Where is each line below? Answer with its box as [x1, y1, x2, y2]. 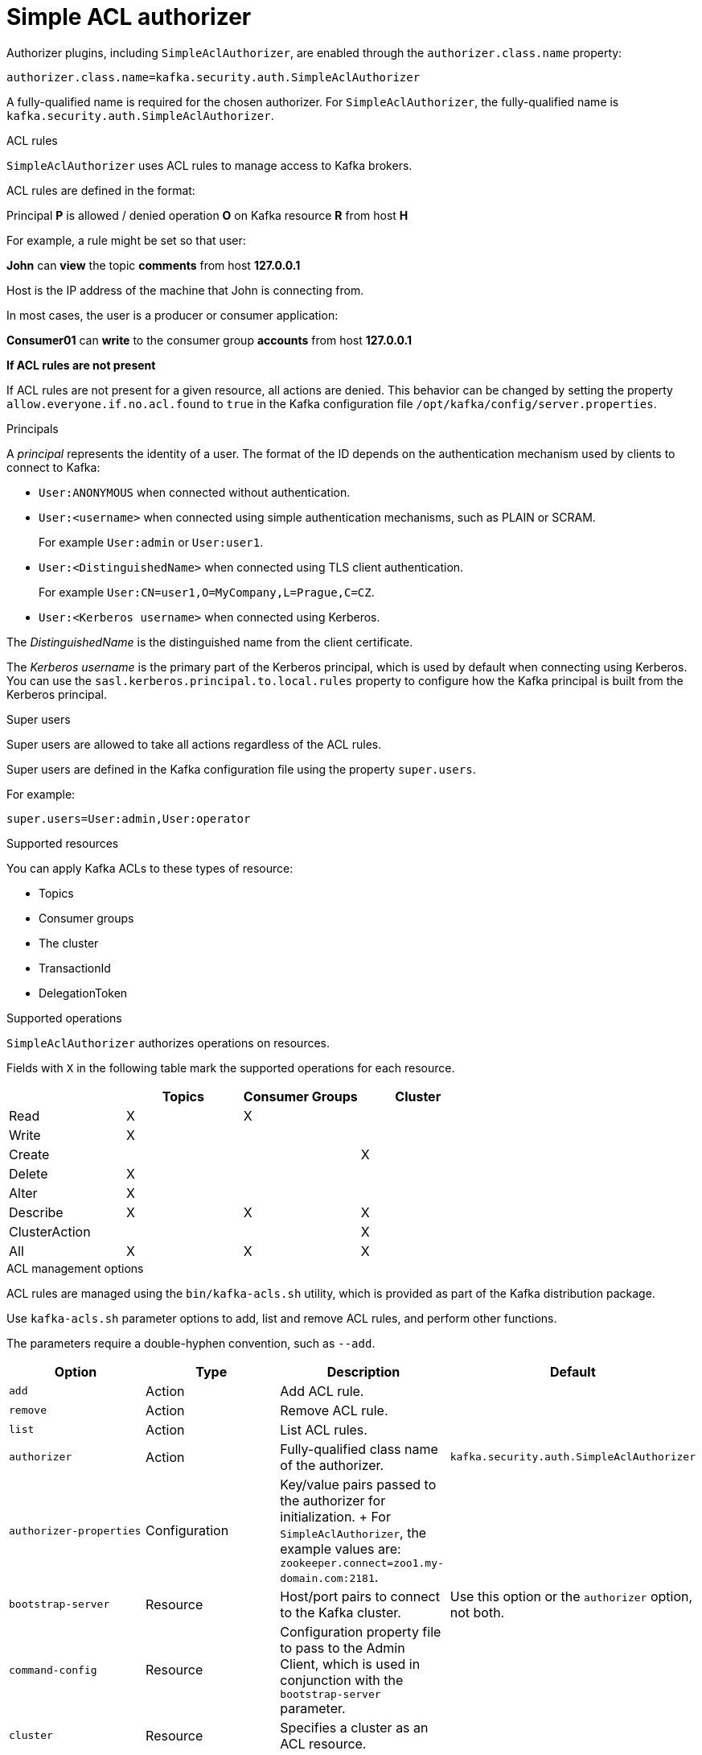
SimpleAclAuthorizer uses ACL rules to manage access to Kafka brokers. [6, 158, 413, 172]
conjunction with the [280, 1671, 404, 1688]
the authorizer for [280, 1492, 386, 1509]
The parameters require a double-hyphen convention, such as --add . [6, 1336, 376, 1350]
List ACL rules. [280, 1421, 367, 1438]
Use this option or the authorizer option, [450, 1588, 693, 1604]
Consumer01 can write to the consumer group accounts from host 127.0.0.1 [6, 332, 413, 347]
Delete [9, 1165, 48, 1182]
